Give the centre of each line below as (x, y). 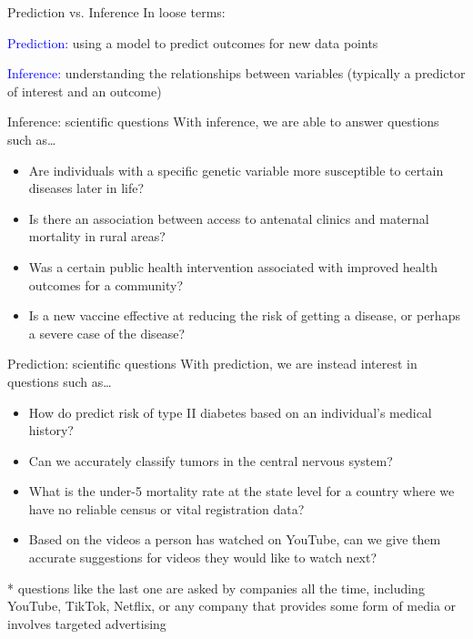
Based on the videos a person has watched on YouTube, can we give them (235, 539)
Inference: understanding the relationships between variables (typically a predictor (236, 73)
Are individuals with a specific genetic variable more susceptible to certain (236, 170)
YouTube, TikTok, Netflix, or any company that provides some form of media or (232, 606)
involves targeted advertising (87, 623)
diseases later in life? (86, 188)
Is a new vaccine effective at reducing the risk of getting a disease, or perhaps (244, 315)
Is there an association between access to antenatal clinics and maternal (229, 218)
